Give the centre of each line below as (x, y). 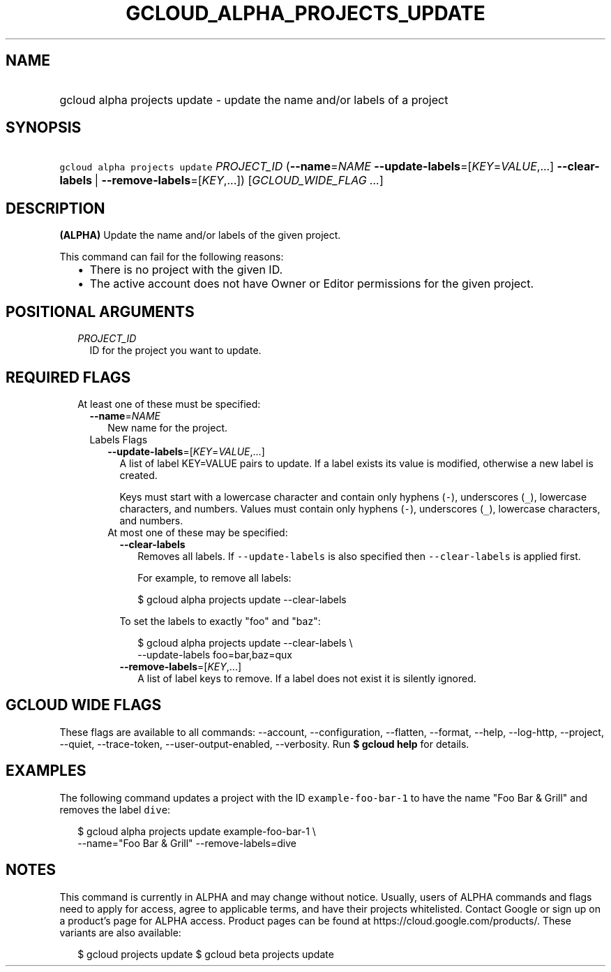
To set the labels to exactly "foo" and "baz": (220, 621)
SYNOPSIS (44, 128)
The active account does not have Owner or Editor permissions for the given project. (312, 284)
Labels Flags (119, 439)
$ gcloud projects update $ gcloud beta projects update (206, 954)
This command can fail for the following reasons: (172, 257)
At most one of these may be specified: (198, 532)
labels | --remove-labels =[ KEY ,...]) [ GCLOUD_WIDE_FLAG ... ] (221, 181)
